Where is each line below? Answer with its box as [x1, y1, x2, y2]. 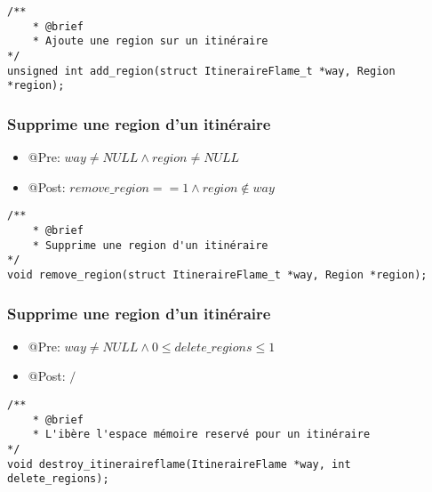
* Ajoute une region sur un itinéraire [32, 35, 268, 48]
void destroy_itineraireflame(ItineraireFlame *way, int [7, 457, 351, 471]
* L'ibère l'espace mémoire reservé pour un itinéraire [32, 428, 371, 441]
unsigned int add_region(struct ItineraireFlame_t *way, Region [7, 64, 396, 77]
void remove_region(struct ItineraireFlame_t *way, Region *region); [7, 268, 428, 281]
